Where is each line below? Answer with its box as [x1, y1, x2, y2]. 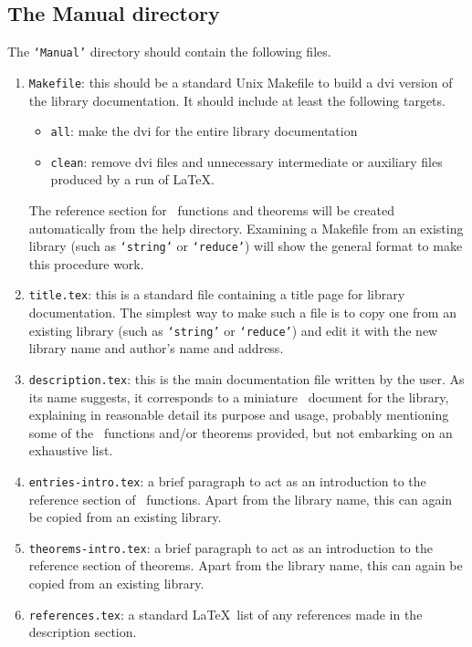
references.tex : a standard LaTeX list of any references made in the [28, 604, 423, 623]
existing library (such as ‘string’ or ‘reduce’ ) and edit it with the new [28, 320, 438, 339]
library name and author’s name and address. [28, 339, 284, 358]
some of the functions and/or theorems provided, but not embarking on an [28, 423, 453, 442]
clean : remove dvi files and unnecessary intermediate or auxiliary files [50, 151, 443, 171]
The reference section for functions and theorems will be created [28, 201, 394, 220]
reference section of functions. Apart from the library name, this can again [28, 489, 453, 508]
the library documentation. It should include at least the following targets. [28, 90, 446, 110]
